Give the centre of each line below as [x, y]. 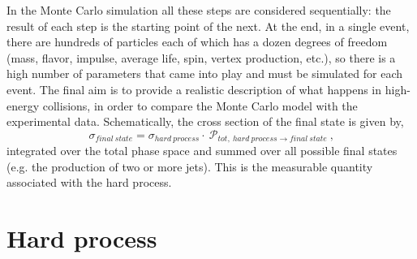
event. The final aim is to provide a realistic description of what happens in [194, 89]
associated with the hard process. [89, 182]
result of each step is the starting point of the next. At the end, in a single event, [208, 26]
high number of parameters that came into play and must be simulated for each [205, 73]
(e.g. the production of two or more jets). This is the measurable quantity [190, 166]
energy [23, 105]
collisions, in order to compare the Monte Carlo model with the [200, 105]
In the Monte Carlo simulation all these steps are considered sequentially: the [199, 10]
